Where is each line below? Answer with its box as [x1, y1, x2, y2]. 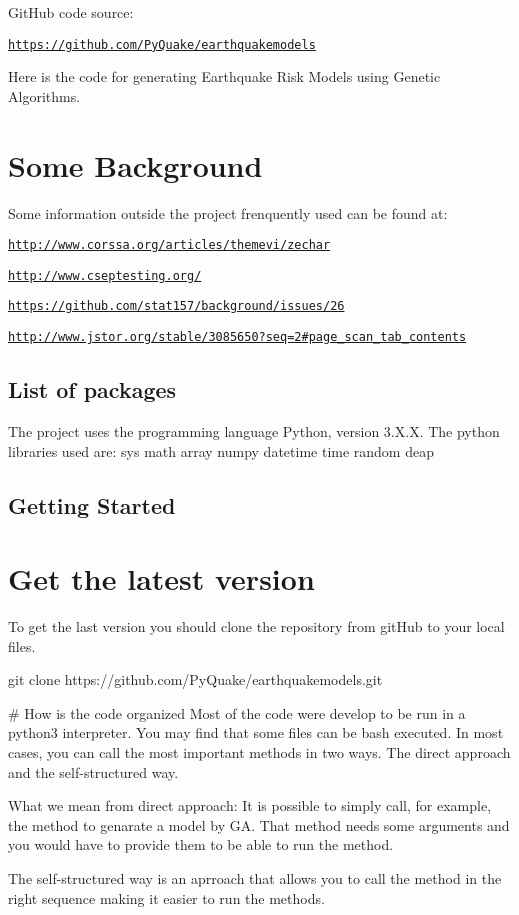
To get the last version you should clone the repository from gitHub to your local [8, 616, 505, 637]
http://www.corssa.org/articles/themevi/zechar [8, 238, 331, 253]
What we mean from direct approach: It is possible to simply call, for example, [8, 795, 492, 816]
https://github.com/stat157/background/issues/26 [8, 299, 345, 314]
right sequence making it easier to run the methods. [8, 887, 325, 908]
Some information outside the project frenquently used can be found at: [8, 202, 448, 223]
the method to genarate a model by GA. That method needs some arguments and [8, 814, 510, 835]
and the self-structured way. [8, 761, 179, 782]
